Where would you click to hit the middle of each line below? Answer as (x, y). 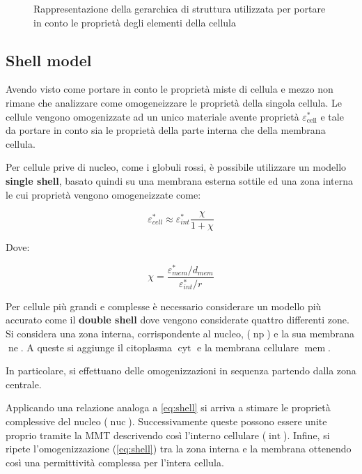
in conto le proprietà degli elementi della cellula (135, 22)
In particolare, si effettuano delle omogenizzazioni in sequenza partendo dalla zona (181, 370)
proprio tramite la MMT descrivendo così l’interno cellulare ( (136, 435)
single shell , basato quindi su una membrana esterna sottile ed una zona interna (180, 180)
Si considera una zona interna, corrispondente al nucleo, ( (128, 333)
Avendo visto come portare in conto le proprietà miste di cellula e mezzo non (170, 89)
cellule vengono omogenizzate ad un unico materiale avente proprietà (152, 116)
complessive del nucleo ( (57, 421)
